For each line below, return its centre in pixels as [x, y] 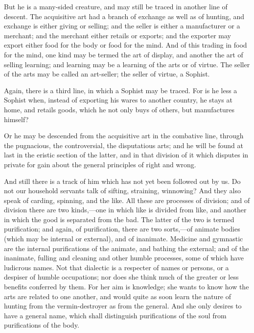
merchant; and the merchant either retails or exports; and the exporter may [118, 35]
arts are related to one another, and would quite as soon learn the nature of [118, 296]
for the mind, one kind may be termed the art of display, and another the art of [124, 54]
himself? [16, 119]
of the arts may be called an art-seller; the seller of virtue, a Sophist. [107, 74]
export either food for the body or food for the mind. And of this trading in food [126, 45]
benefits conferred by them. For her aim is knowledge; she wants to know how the [127, 287]
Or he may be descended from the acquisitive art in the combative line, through [124, 136]
